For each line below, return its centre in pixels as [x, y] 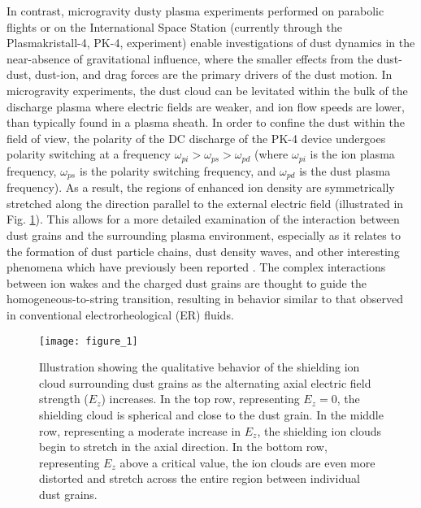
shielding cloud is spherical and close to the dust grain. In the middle [211, 415]
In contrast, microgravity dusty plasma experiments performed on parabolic [195, 11]
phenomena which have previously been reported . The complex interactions [196, 267]
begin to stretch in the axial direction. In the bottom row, [183, 447]
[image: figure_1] [89, 341]
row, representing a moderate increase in [140, 430]
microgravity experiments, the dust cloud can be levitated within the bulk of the [207, 90]
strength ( [64, 399]
